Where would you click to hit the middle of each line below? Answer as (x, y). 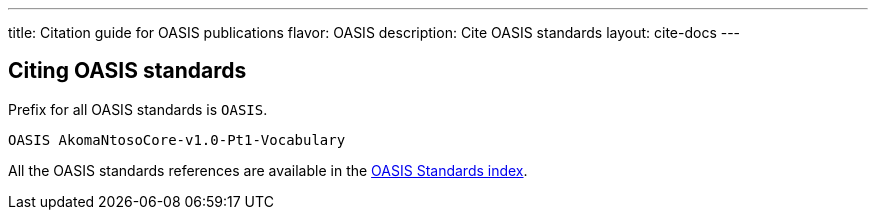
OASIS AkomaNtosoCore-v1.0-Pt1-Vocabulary (177, 139)
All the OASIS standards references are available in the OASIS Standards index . (268, 170)
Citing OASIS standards (127, 71)
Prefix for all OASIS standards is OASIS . (138, 109)
